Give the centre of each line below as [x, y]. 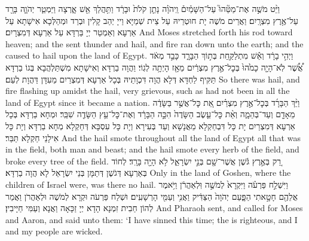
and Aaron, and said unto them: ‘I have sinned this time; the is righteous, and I [152, 219]
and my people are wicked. [54, 231]
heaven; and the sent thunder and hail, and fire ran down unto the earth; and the [154, 43]
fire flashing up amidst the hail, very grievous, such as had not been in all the [148, 91]
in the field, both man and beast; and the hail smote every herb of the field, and [152, 149]
